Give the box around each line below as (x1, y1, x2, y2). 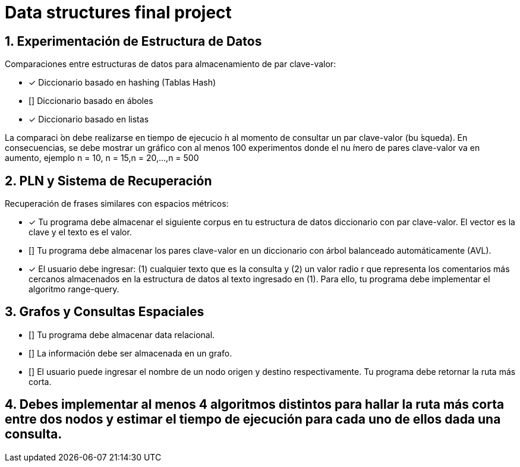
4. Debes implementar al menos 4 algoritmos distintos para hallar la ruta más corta (5, 397, 505, 412)
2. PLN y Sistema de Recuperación (5, 173, 212, 188)
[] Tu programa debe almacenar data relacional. (29, 329, 215, 340)
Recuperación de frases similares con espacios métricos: (5, 198, 229, 209)
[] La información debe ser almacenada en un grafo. (29, 348, 232, 358)
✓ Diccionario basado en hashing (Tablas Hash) (29, 77, 216, 88)
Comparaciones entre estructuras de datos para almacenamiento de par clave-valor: (5, 59, 336, 70)
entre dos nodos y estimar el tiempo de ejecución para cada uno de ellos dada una (5, 412, 501, 427)
